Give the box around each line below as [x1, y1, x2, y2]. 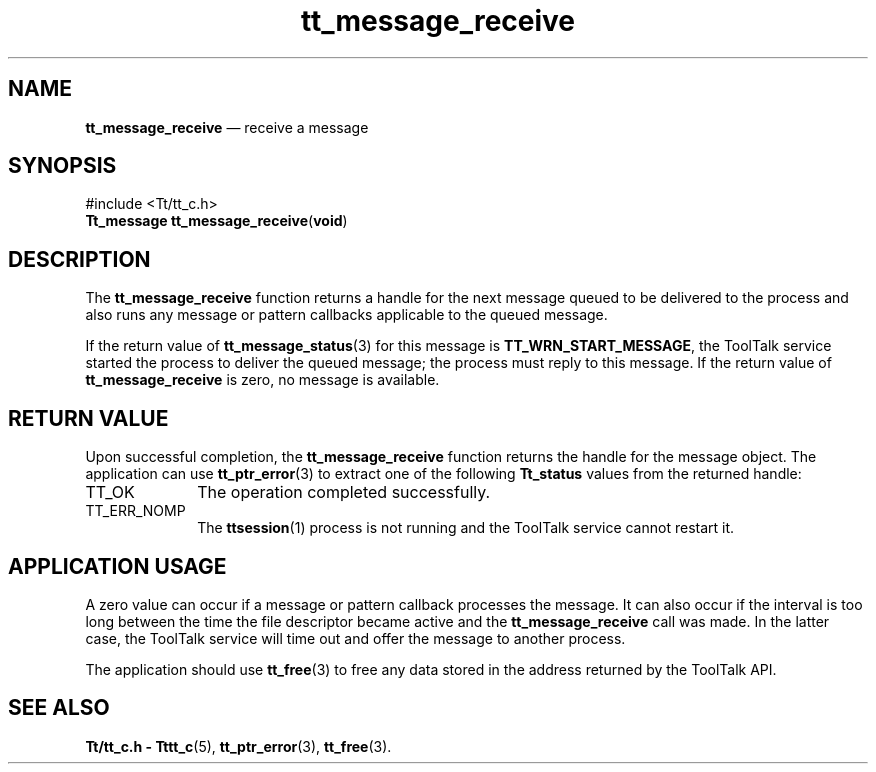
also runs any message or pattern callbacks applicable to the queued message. [85, 306, 608, 324]
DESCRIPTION [8, 246, 151, 272]
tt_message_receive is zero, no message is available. [85, 371, 440, 389]
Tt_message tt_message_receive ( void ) [85, 212, 348, 230]
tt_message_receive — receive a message [85, 118, 369, 136]
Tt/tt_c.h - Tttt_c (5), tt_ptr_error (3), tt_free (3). [85, 737, 392, 755]
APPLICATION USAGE [8, 553, 227, 579]
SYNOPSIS [8, 153, 117, 179]
